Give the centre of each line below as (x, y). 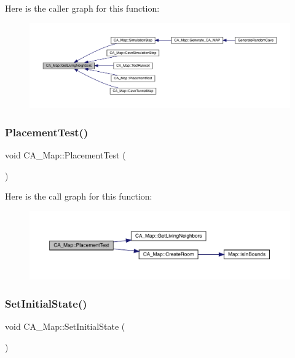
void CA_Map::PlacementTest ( (65, 155)
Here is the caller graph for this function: (82, 8)
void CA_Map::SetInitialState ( (65, 326)
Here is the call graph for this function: (79, 196)
